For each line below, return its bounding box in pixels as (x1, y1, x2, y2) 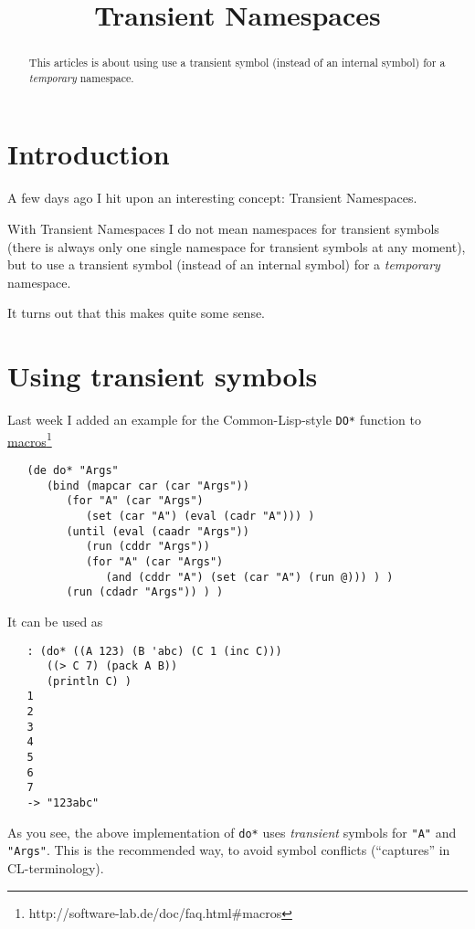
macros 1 (7, 428, 52, 450)
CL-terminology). (7, 859, 104, 878)
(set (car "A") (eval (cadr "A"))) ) (85, 509, 315, 523)
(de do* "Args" (26, 464, 119, 478)
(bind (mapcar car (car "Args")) (46, 479, 249, 492)
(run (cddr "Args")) (85, 540, 210, 554)
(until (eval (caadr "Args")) (66, 524, 249, 538)
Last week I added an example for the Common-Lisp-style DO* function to (7, 410, 421, 429)
